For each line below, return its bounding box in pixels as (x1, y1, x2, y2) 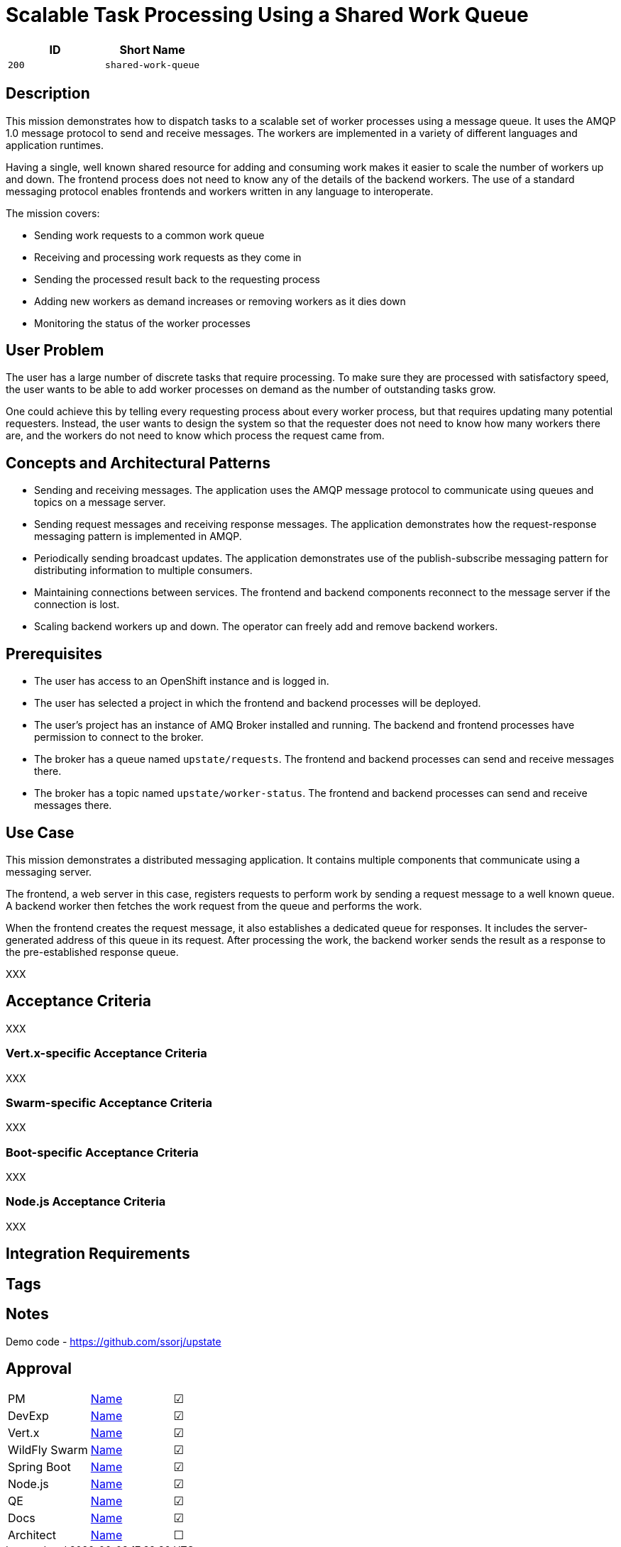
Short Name (119, 42, 185, 57)
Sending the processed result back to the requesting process (34, 272, 320, 285)
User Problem (6, 341, 104, 360)
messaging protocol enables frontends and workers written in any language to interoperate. (6, 185, 434, 197)
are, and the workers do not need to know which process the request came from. (6, 429, 385, 442)
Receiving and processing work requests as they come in (34, 251, 302, 263)
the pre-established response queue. (6, 945, 179, 958)
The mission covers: (6, 207, 100, 219)
